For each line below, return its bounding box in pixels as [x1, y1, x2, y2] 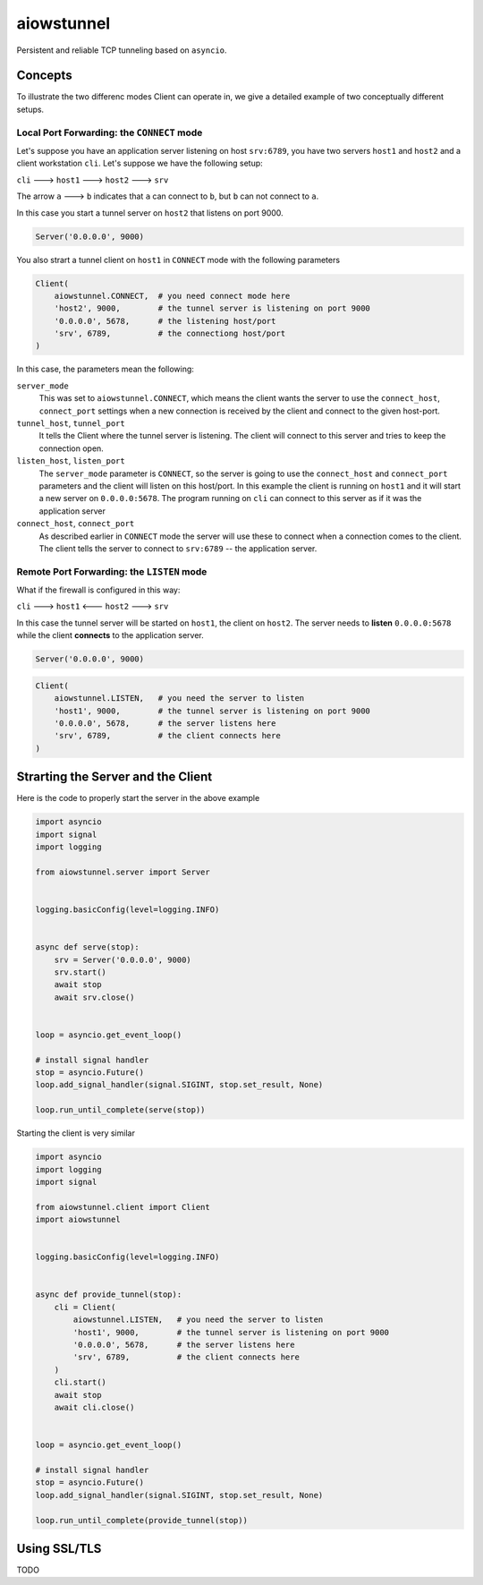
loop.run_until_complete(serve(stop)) [35, 1105, 206, 1115]
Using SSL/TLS [16, 1540, 102, 1556]
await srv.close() [54, 992, 135, 1002]
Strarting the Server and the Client [16, 770, 213, 785]
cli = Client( [54, 1302, 116, 1312]
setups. [16, 104, 45, 115]
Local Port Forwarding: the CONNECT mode [16, 126, 203, 139]
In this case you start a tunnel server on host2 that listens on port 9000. [16, 207, 284, 218]
